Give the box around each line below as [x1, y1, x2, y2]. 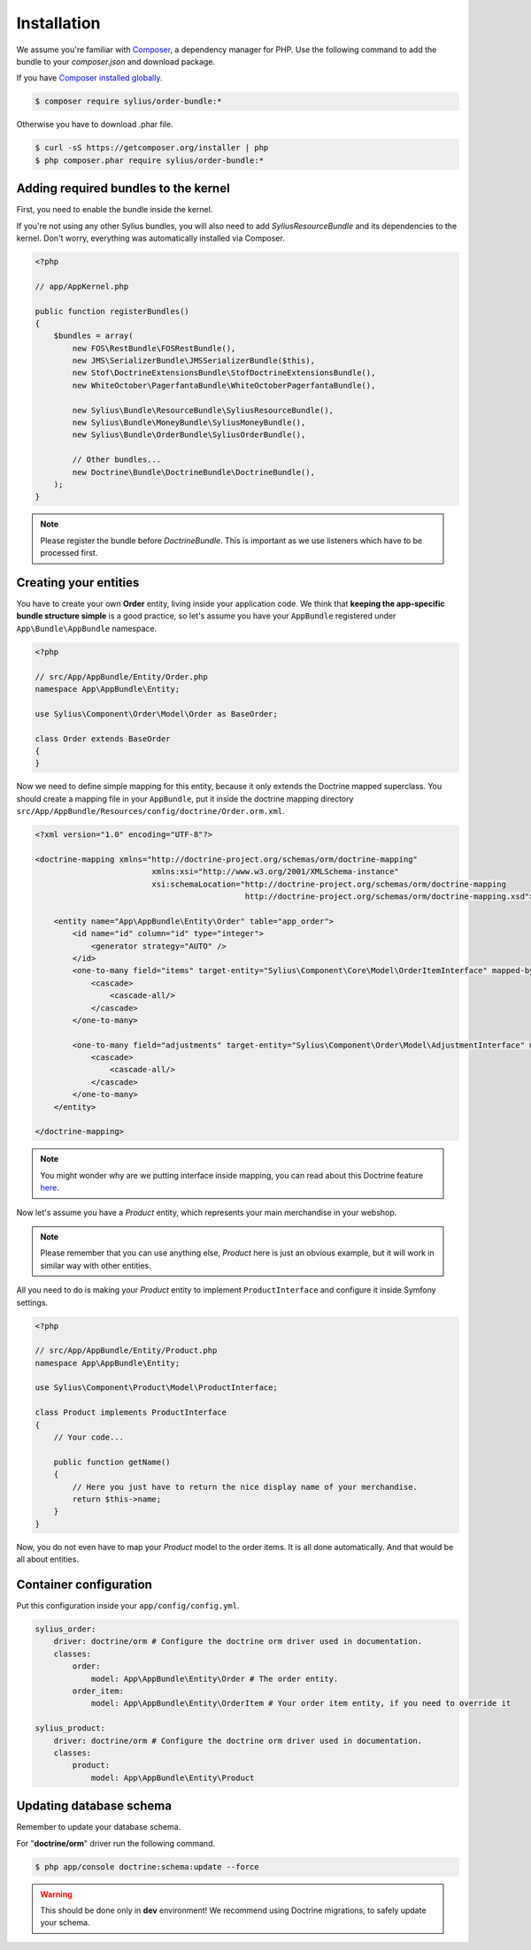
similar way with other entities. [40, 1260, 152, 1271]
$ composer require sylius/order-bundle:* [35, 96, 222, 106]
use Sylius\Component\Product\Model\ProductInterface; [35, 1383, 278, 1393]
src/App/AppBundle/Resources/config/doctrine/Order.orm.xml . [16, 806, 285, 817]
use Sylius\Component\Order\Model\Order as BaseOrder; [35, 709, 278, 718]
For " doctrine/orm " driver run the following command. [16, 1838, 216, 1848]
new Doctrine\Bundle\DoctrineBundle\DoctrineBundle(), [72, 467, 316, 477]
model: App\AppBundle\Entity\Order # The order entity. [90, 1673, 339, 1684]
